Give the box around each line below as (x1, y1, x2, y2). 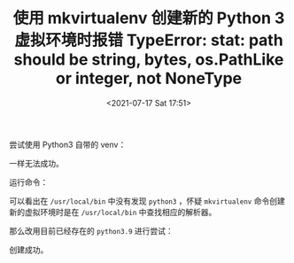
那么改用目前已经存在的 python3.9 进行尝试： (9, 225, 174, 236)
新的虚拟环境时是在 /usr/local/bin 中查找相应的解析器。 (9, 206, 217, 217)
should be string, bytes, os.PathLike (13, 50, 284, 70)
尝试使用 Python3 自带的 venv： (9, 139, 127, 150)
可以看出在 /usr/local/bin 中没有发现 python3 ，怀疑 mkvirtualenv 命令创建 (9, 196, 285, 206)
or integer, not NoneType (55, 68, 243, 89)
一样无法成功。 (9, 158, 64, 168)
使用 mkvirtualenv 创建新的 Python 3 (12, 8, 285, 28)
